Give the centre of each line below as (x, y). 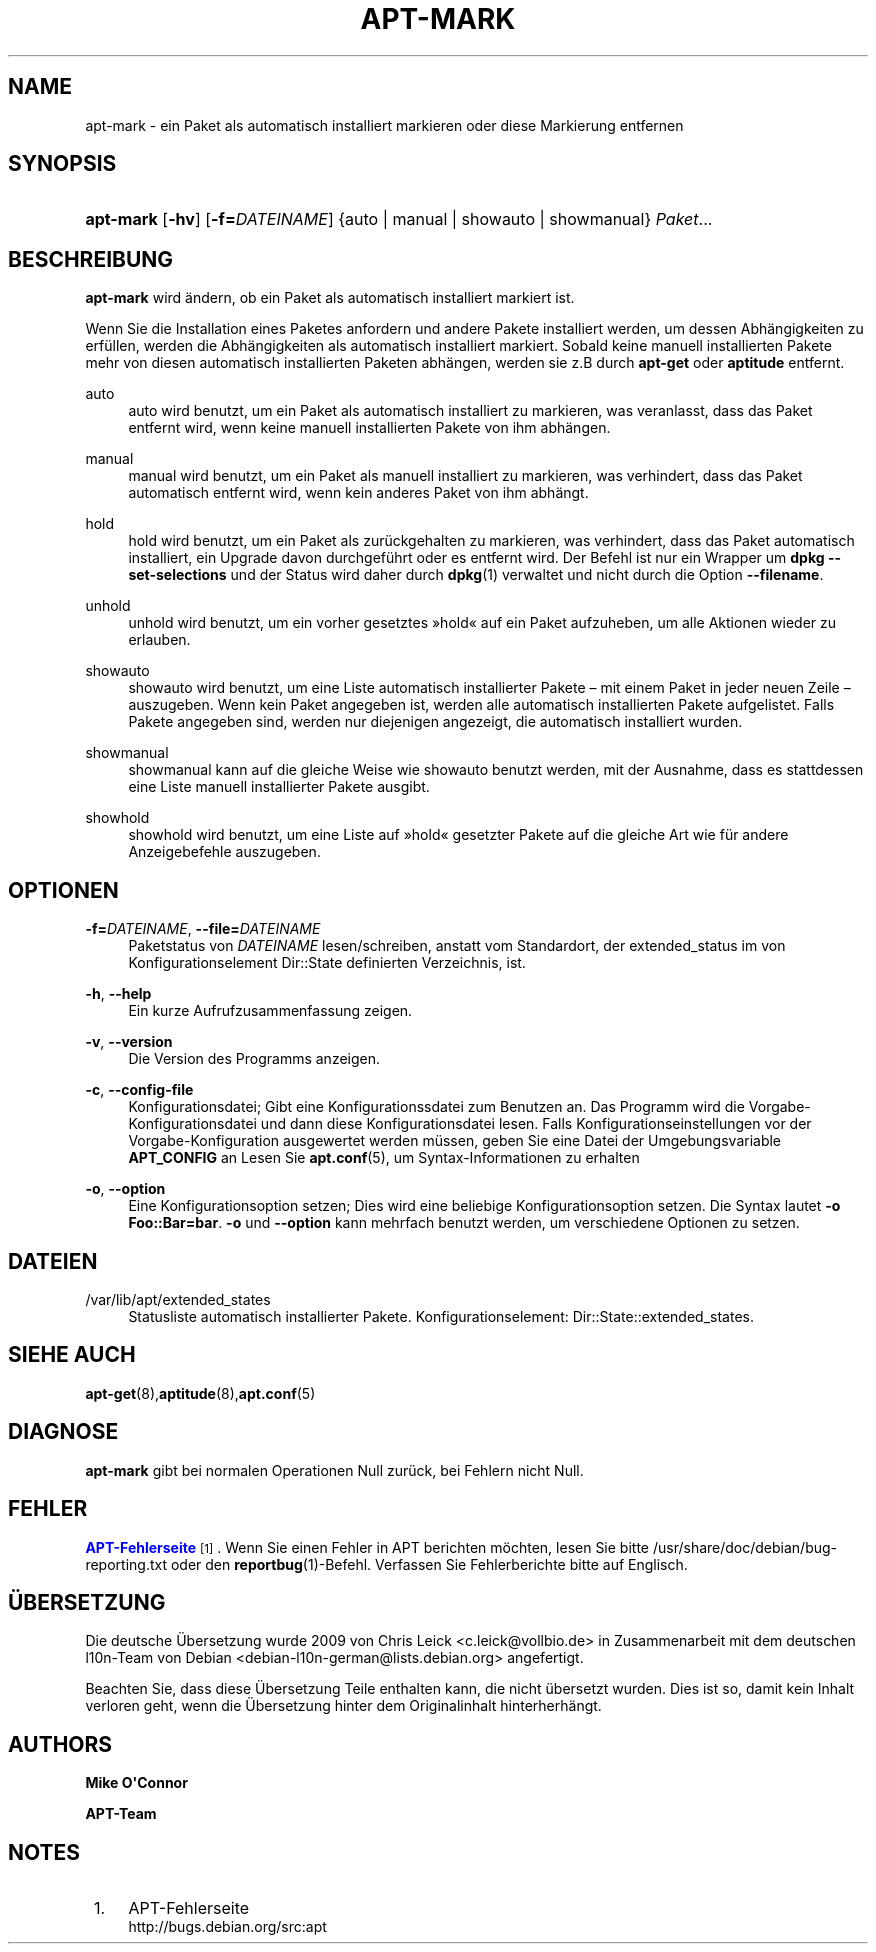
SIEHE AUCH (72, 1355)
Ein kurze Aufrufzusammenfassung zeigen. (270, 1011)
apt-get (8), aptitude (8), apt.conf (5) (200, 1393)
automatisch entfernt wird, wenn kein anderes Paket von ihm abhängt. (358, 493)
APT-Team (121, 1814)
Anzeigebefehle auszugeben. (224, 852)
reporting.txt (126, 1564)
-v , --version (129, 1042)
